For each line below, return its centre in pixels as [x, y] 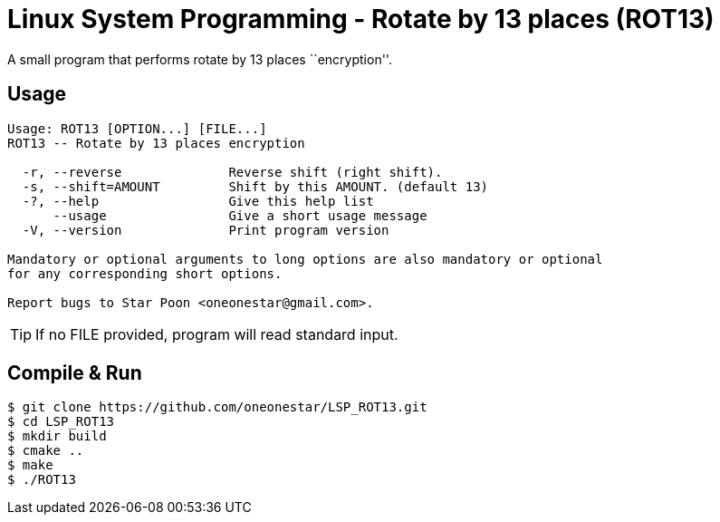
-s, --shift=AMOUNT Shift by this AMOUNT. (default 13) [255, 186]
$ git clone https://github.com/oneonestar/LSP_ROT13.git [217, 407]
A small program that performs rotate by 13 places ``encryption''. [200, 59]
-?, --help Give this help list [198, 201]
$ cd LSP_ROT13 [61, 422]
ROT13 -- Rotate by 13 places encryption [156, 143]
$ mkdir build [57, 436]
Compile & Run [75, 373]
